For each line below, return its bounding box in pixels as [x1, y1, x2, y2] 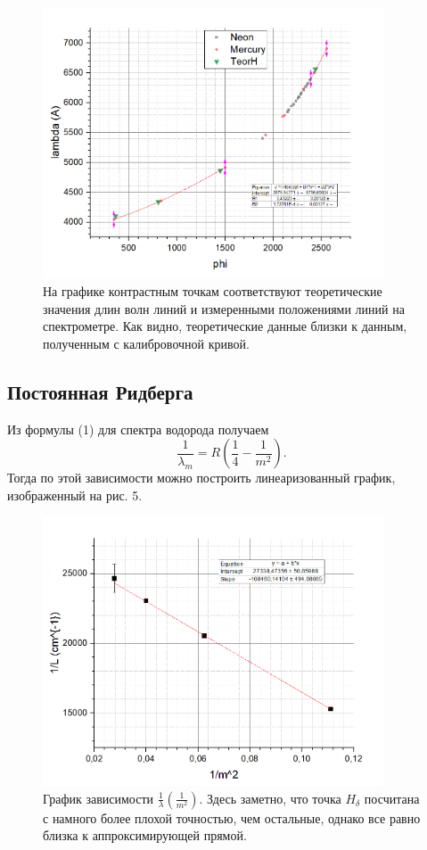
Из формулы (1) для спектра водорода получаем [7, 419, 269, 438]
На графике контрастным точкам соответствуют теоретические [43, 282, 382, 301]
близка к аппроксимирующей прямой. [43, 826, 247, 845]
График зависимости [43, 788, 154, 807]
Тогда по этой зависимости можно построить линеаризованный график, [7, 468, 396, 487]
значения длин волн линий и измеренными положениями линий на [43, 299, 405, 318]
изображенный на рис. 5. [7, 485, 143, 504]
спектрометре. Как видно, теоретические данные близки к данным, [43, 317, 407, 335]
